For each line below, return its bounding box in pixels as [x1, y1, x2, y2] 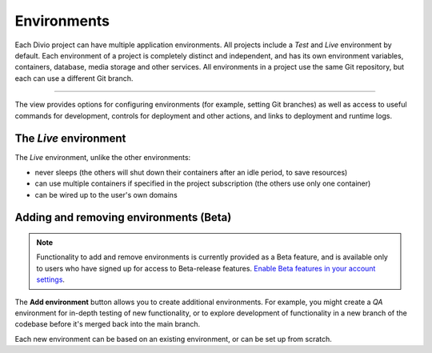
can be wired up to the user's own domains [34, 190, 178, 199]
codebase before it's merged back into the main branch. [14, 319, 201, 329]
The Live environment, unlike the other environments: [14, 153, 191, 162]
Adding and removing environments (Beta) [14, 211, 232, 224]
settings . [36, 275, 66, 284]
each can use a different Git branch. [14, 73, 134, 83]
